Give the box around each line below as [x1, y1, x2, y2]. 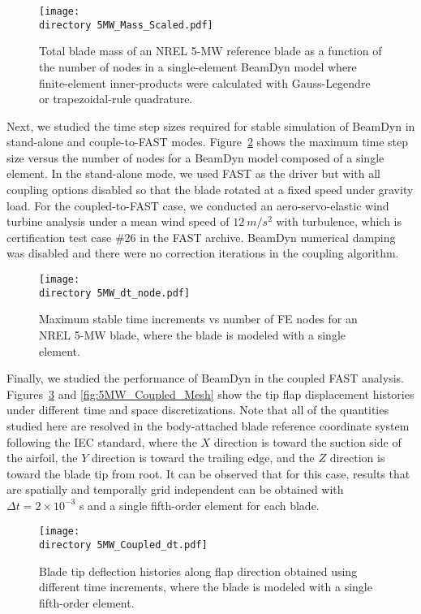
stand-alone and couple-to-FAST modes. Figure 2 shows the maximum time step [6, 133, 409, 150]
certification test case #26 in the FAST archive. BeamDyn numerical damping [6, 228, 396, 245]
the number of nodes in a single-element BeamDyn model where [39, 58, 357, 75]
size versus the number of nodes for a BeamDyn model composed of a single [6, 149, 384, 166]
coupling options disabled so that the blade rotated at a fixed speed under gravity [6, 181, 414, 198]
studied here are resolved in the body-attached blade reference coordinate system [6, 417, 410, 434]
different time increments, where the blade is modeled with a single [39, 578, 372, 595]
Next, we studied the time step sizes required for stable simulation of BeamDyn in [6, 117, 415, 134]
